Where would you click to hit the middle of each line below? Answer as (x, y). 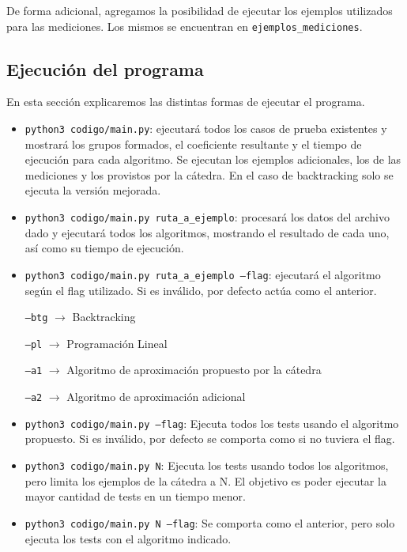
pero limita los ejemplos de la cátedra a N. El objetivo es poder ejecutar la (205, 480)
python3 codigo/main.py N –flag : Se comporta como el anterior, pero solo (210, 522)
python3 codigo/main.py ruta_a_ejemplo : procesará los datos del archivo (207, 217)
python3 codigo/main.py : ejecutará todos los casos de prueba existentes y (206, 129)
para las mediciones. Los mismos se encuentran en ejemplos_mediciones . (185, 26)
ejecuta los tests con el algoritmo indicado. (128, 538)
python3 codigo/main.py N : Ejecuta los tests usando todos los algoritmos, (207, 465)
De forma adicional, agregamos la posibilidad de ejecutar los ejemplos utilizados (200, 10)
